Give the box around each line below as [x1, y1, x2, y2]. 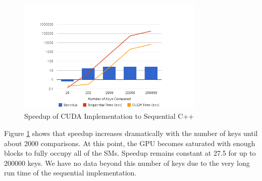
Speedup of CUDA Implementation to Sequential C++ [24, 111, 194, 121]
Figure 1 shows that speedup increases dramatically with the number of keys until [4, 127, 258, 138]
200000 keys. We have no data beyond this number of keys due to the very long [4, 157, 250, 168]
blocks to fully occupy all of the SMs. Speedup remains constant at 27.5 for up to [4, 148, 256, 158]
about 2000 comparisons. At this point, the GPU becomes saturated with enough [4, 138, 255, 148]
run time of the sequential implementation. [4, 167, 137, 178]
